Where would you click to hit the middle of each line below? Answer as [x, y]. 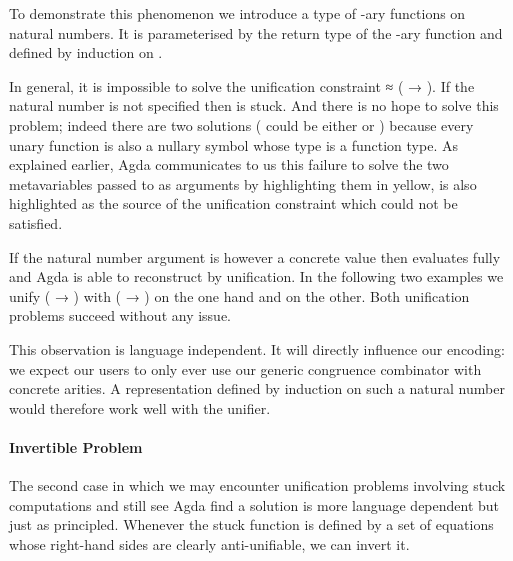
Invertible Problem [76, 446]
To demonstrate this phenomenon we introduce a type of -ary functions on [237, 13]
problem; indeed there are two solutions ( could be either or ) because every [241, 124]
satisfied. [36, 222]
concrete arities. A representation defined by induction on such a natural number [257, 388]
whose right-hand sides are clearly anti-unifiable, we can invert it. [209, 543]
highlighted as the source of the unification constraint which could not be [233, 203]
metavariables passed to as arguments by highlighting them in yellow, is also [243, 183]
